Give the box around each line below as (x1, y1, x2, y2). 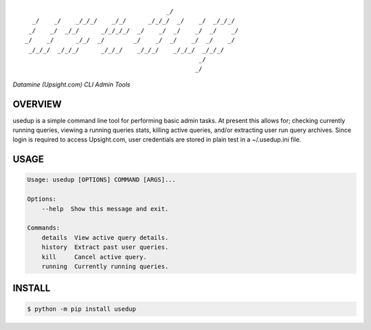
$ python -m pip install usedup (27, 305, 137, 313)
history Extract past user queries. (41, 243, 169, 251)
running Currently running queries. (41, 262, 169, 270)
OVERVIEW (12, 98, 62, 110)
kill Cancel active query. (41, 253, 147, 261)
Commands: (27, 224, 60, 232)
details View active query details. (41, 234, 169, 241)
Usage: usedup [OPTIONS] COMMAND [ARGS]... (27, 176, 177, 184)
